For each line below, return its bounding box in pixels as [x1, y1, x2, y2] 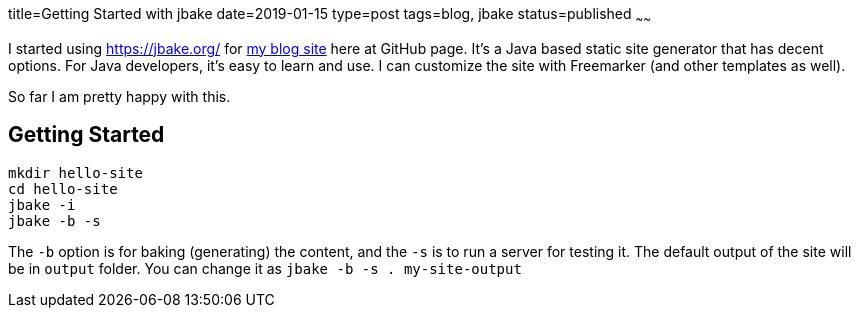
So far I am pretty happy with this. [8, 87, 231, 105]
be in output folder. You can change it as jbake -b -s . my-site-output [8, 259, 522, 277]
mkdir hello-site [8, 164, 143, 181]
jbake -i [8, 196, 76, 213]
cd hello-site [8, 180, 118, 197]
